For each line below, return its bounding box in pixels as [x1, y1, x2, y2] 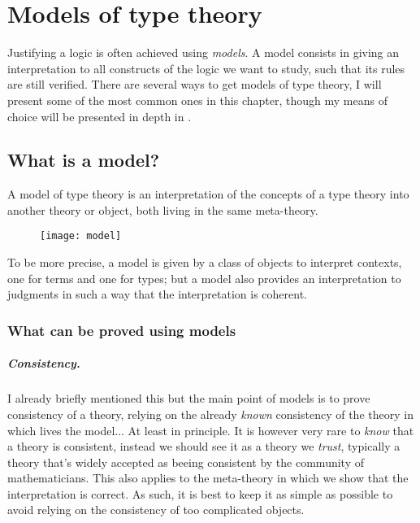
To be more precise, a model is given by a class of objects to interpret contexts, [7, 254, 402, 271]
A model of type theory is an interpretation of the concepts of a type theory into [7, 185, 409, 203]
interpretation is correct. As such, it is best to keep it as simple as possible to [7, 485, 393, 502]
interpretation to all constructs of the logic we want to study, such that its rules [7, 59, 405, 76]
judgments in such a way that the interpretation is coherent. [7, 285, 308, 303]
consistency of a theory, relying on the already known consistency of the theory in [7, 405, 414, 422]
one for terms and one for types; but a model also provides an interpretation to [7, 269, 401, 286]
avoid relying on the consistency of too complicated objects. [7, 501, 305, 518]
